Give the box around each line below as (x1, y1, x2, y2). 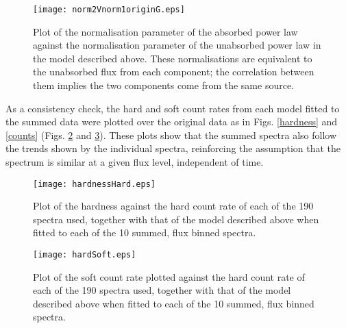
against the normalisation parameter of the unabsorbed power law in (33, 38, 321, 52)
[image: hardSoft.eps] (33, 250, 136, 260)
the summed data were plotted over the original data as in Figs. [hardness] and (5, 114, 338, 129)
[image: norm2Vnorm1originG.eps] (33, 5, 185, 14)
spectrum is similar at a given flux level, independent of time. (5, 155, 264, 168)
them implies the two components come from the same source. (33, 78, 295, 92)
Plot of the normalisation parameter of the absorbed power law (33, 24, 298, 38)
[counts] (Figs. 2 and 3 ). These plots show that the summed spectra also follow (5, 127, 337, 142)
